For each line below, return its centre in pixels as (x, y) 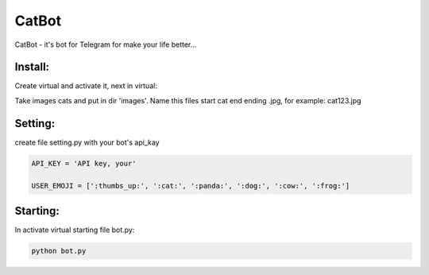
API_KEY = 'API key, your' (84, 163)
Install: (32, 67)
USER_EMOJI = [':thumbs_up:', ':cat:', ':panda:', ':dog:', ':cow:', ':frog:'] (191, 186)
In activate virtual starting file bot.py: (75, 230)
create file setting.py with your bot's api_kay (87, 142)
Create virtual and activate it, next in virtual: (86, 86)
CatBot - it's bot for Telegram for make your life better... (106, 45)
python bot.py (59, 251)
